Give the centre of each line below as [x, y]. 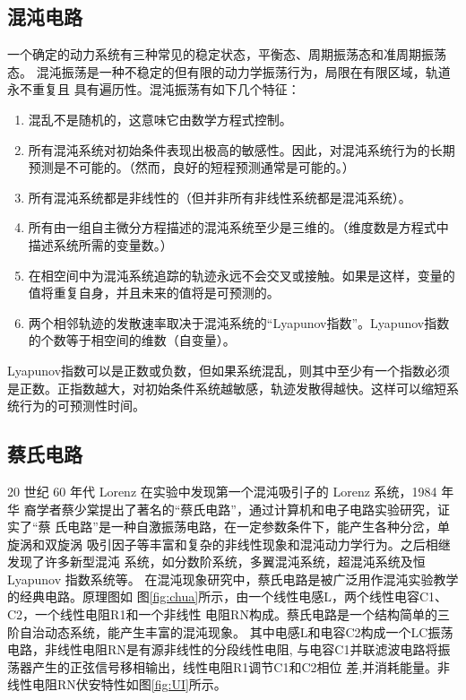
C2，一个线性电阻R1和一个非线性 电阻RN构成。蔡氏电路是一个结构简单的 [222, 614]
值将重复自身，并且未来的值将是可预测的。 [154, 293]
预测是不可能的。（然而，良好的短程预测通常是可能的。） [191, 167]
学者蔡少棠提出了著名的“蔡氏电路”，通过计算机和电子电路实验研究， [237, 509]
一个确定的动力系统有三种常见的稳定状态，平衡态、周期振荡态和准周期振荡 [227, 54]
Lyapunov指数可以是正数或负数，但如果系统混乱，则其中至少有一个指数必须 [229, 370]
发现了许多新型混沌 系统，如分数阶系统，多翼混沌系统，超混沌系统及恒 [216, 562]
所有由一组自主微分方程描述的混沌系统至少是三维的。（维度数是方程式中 [238, 227]
